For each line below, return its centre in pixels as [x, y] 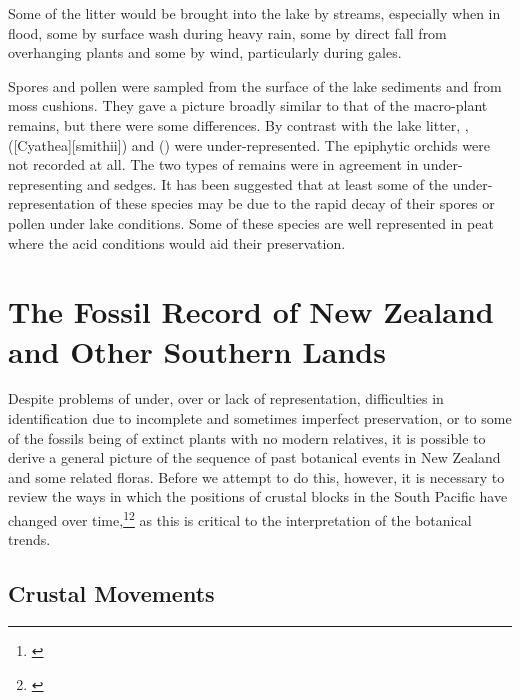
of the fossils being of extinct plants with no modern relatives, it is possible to [247, 437]
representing [45, 183]
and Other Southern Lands [197, 350]
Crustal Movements [111, 593]
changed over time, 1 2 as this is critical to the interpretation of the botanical [240, 518]
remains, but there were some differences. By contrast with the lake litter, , [238, 124]
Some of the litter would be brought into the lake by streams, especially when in [254, 13]
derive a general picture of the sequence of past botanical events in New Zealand [254, 457]
